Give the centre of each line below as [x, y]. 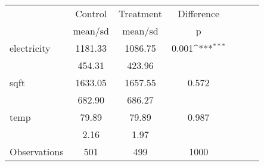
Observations [37, 151]
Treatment [140, 13]
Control [91, 13]
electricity [30, 48]
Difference [199, 13]
